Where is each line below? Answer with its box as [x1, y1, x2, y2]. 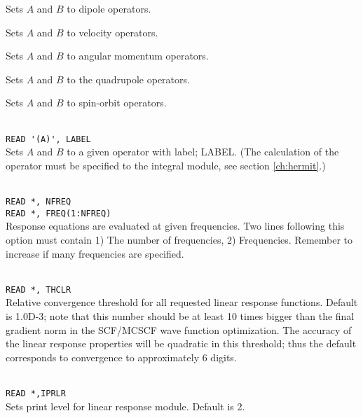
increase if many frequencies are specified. [6, 246, 184, 260]
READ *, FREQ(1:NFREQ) [6, 208, 111, 218]
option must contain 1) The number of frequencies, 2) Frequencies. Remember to [6, 232, 353, 246]
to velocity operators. [67, 25, 158, 39]
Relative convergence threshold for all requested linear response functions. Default [6, 295, 358, 309]
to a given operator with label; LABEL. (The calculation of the [67, 144, 339, 159]
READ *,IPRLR [6, 388, 66, 398]
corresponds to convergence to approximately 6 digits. [6, 349, 237, 364]
